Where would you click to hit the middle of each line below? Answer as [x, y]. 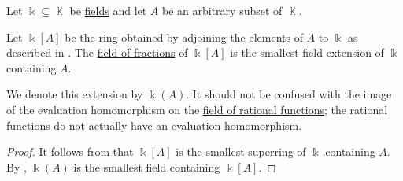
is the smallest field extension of [307, 52]
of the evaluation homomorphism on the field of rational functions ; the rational [197, 109]
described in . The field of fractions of [97, 52]
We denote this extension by [75, 94]
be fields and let [108, 10]
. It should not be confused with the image [289, 94]
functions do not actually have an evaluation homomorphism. [154, 125]
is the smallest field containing [147, 166]
